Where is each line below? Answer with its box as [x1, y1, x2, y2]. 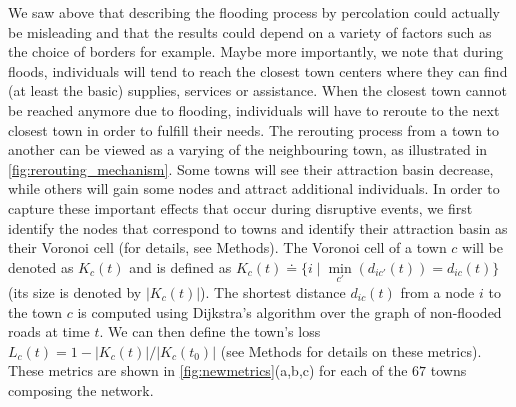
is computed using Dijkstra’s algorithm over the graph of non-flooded [77, 301, 502, 322]
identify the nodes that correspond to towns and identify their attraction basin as [8, 217, 508, 238]
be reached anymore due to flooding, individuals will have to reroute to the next [8, 99, 500, 120]
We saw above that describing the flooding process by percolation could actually [8, 2, 500, 22]
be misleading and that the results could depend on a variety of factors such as [8, 21, 492, 42]
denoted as [8, 256, 74, 277]
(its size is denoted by [8, 281, 142, 302]
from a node [400, 281, 475, 302]
